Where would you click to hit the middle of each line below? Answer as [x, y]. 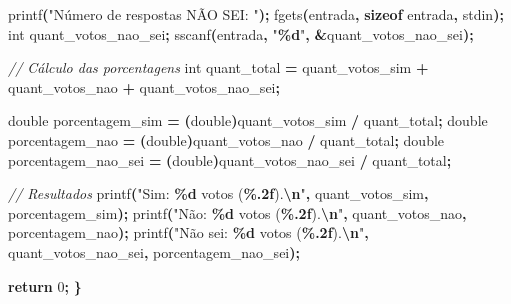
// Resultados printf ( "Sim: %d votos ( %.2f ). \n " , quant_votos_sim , [218, 193]
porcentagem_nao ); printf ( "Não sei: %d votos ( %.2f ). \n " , [188, 232]
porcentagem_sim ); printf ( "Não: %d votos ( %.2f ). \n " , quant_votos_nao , [237, 212]
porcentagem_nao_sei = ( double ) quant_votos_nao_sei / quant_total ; [230, 159]
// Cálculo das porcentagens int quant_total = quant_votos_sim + [218, 67]
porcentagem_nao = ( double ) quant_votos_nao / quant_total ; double [226, 139]
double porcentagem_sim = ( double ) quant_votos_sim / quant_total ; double [248, 120]
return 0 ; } [45, 285]
